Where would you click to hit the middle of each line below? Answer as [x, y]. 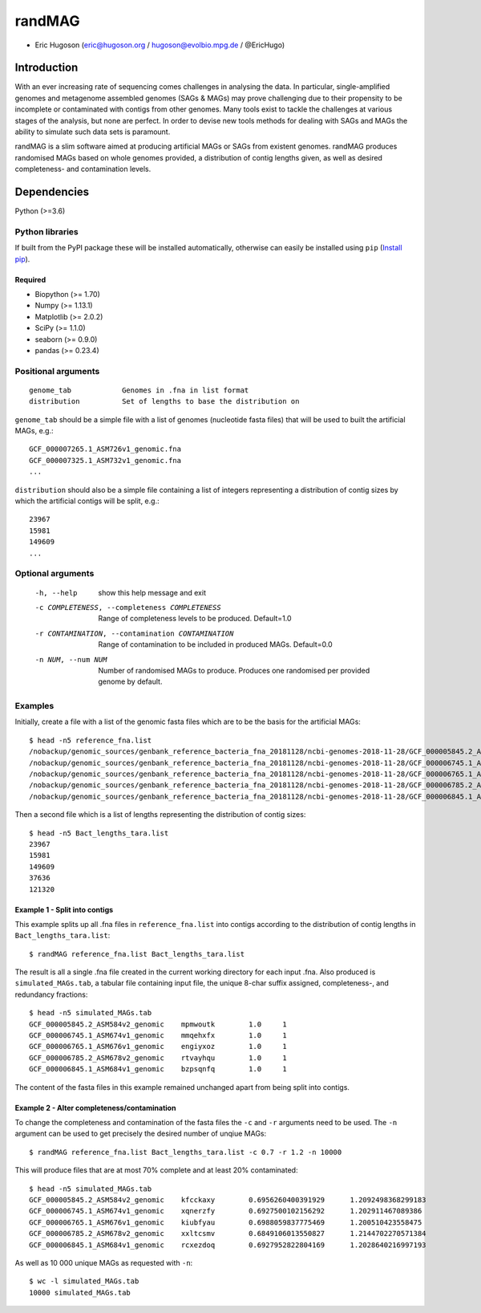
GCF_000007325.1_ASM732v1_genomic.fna [105, 460]
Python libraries [47, 231]
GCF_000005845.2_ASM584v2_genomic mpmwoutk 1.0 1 [158, 1024]
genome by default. [130, 681]
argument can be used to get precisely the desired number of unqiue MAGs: [141, 1134]
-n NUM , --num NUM [71, 659]
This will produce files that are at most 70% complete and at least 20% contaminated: [156, 1170]
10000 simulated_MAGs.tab [80, 1293]
